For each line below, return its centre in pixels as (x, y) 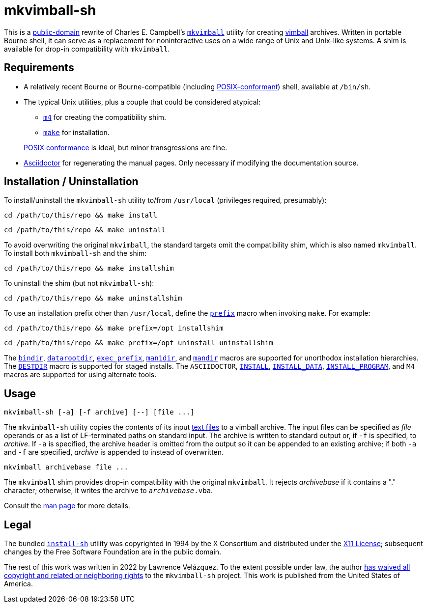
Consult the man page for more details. (67, 506)
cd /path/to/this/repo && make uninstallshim (93, 298)
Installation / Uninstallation (71, 182)
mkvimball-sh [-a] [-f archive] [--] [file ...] (99, 412)
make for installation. (76, 132)
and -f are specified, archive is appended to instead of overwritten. (114, 452)
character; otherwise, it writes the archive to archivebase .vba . (109, 491)
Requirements (39, 68)
